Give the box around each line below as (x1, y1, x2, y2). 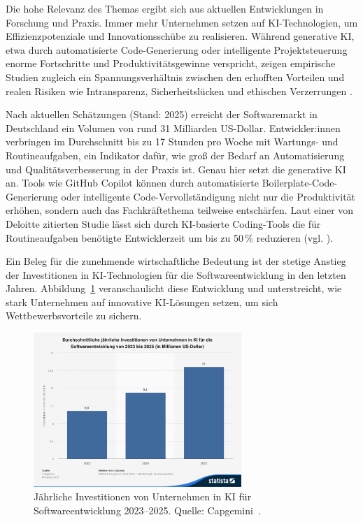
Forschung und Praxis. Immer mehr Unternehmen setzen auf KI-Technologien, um (6, 15, 358, 29)
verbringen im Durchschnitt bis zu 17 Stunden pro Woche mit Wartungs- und (6, 134, 339, 149)
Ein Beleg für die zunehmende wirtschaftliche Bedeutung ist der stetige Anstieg (6, 254, 346, 268)
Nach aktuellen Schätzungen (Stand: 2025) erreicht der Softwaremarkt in (6, 107, 318, 122)
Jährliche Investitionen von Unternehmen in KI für (34, 489, 252, 504)
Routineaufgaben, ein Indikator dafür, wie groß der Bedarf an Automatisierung (6, 147, 345, 162)
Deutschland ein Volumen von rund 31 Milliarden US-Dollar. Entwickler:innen (6, 120, 341, 135)
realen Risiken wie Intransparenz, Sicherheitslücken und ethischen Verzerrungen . (6, 83, 353, 98)
